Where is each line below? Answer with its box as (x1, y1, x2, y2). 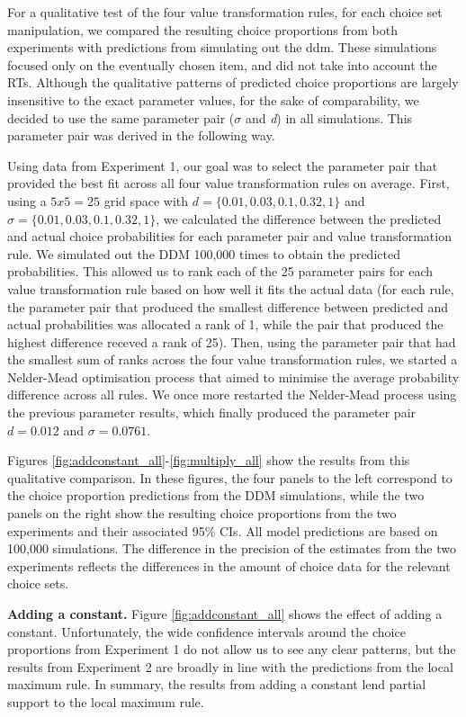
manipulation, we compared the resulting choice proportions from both (7, 20, 398, 39)
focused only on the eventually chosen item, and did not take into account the (7, 55, 437, 74)
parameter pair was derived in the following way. (7, 126, 275, 145)
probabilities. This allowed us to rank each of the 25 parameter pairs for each (7, 262, 434, 281)
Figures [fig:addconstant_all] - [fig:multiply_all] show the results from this (7, 451, 410, 470)
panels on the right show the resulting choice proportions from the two (7, 504, 397, 523)
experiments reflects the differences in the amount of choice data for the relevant (7, 556, 451, 575)
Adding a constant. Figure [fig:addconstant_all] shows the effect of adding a (7, 605, 443, 623)
